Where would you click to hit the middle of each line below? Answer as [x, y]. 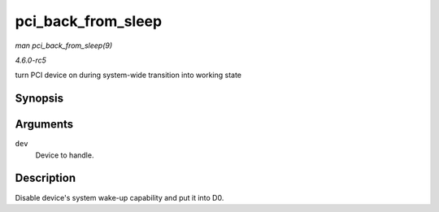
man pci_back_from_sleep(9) [64, 45]
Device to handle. [65, 155]
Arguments [44, 125]
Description [46, 178]
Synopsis [39, 99]
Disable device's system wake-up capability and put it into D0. [120, 197]
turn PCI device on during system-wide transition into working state [128, 75]
